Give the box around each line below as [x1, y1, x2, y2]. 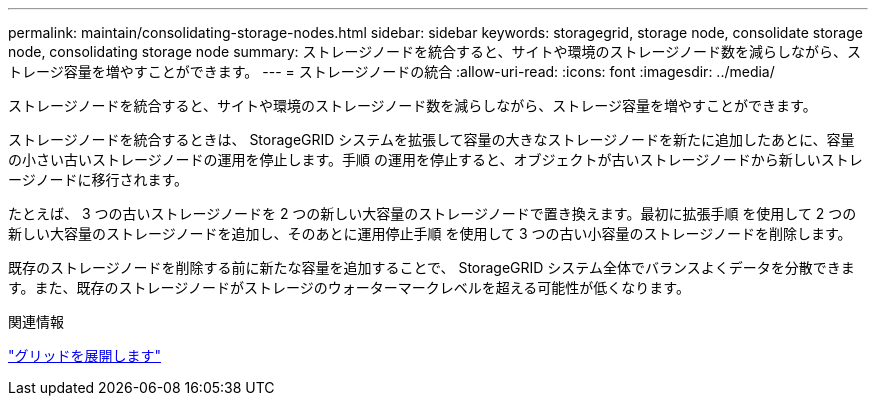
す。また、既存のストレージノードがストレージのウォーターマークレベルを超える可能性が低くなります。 [8, 279, 690, 296]
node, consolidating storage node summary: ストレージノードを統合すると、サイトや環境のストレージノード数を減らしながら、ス [8, 43, 861, 60]
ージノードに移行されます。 [8, 171, 189, 188]
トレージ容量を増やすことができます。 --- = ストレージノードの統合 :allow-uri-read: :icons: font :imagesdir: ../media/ [8, 63, 775, 80]
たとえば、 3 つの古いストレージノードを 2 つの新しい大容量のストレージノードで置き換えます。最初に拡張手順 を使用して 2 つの [8, 205, 857, 222]
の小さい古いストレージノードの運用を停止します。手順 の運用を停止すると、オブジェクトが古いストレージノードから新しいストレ [8, 151, 863, 168]
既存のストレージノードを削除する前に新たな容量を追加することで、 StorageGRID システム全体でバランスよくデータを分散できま [8, 259, 855, 276]
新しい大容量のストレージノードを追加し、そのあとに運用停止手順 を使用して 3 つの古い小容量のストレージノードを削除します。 [8, 225, 852, 242]
